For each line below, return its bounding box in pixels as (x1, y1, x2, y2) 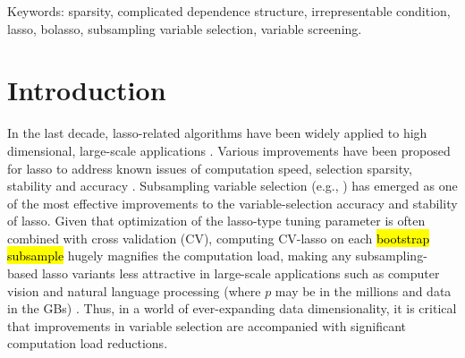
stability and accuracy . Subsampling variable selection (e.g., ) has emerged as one (7, 176, 458, 195)
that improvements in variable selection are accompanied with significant (7, 316, 406, 335)
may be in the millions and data (275, 281, 452, 300)
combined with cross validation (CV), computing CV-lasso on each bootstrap (7, 228, 430, 247)
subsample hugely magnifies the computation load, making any (7, 246, 351, 265)
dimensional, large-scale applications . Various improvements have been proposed (7, 141, 451, 159)
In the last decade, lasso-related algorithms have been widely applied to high (7, 124, 427, 142)
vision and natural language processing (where (7, 281, 261, 300)
